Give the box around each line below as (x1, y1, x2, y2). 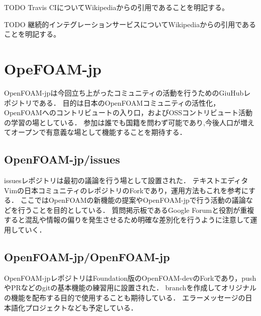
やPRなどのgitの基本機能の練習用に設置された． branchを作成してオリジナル (4, 282, 257, 293)
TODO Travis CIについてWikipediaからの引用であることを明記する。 (4, 2, 229, 12)
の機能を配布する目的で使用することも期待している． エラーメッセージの (4, 292, 245, 303)
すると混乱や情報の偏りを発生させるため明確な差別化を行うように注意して (4, 214, 250, 225)
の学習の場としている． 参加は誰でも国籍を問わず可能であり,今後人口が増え (4, 117, 254, 127)
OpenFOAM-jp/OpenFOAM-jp (4, 249, 170, 265)
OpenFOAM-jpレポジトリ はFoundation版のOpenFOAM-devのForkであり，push (4, 272, 256, 283)
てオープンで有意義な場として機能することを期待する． (4, 127, 187, 137)
